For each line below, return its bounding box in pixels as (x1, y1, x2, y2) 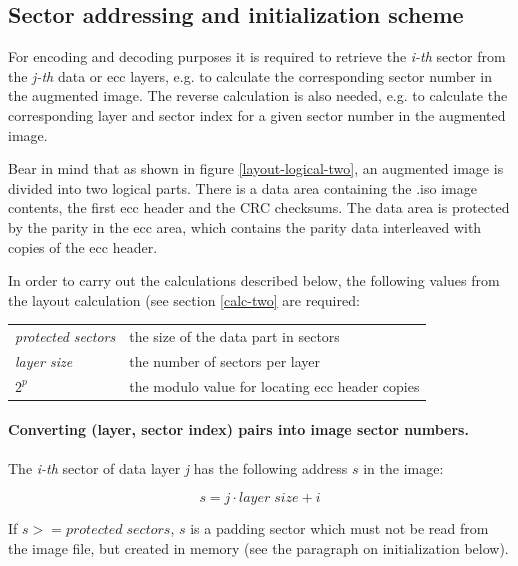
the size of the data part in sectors (129, 326, 340, 347)
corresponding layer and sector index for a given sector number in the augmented (8, 104, 506, 125)
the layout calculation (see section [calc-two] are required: (8, 289, 360, 310)
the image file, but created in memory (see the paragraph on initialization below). (8, 537, 509, 558)
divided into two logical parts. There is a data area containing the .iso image (8, 177, 477, 198)
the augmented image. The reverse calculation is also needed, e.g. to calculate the (8, 85, 508, 106)
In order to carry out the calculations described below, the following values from (8, 270, 500, 291)
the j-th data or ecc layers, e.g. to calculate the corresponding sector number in (8, 65, 492, 86)
